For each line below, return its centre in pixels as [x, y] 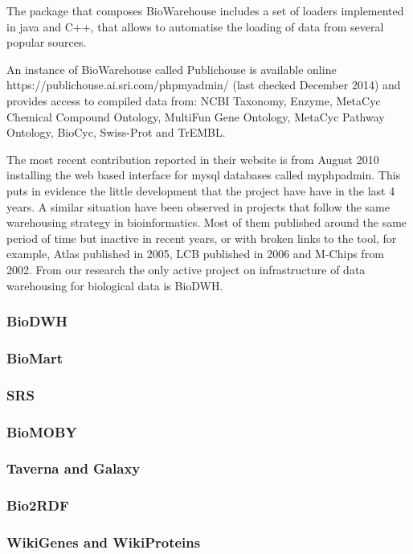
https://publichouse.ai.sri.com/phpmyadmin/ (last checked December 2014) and [204, 85]
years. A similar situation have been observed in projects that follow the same [198, 206]
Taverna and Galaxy [74, 468]
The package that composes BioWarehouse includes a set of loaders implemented [205, 10]
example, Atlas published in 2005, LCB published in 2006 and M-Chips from [195, 254]
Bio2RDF [38, 505]
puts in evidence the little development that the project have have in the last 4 [201, 190]
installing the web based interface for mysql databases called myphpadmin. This [204, 175]
